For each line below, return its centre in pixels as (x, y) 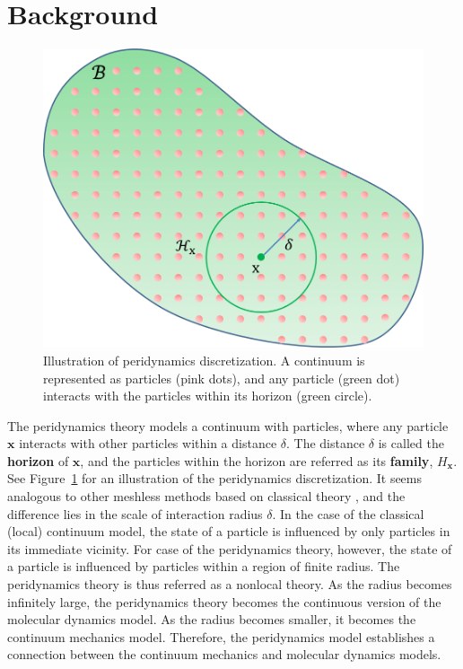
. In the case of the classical (348, 513)
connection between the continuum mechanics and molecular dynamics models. (224, 654)
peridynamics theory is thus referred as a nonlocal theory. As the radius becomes (230, 584)
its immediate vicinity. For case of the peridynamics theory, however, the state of (230, 548)
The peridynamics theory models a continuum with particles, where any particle (228, 425)
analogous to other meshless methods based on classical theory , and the (206, 496)
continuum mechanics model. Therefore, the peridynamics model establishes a (221, 636)
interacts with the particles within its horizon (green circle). (208, 396)
